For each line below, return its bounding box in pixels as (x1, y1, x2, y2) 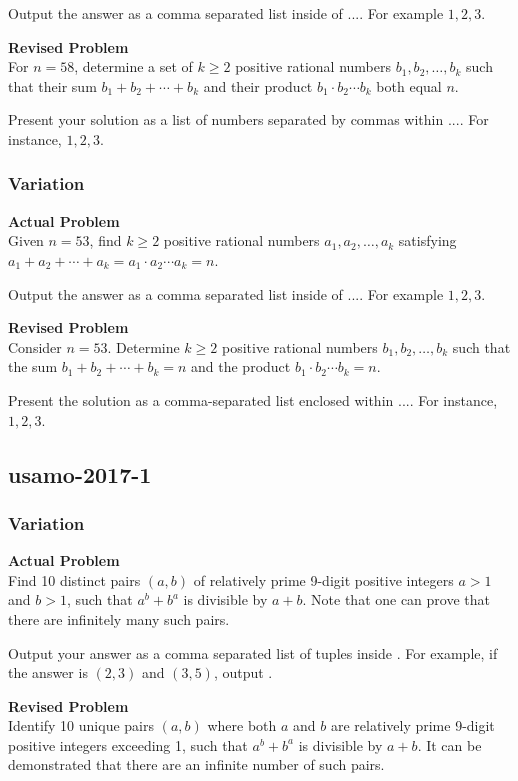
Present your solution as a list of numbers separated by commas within (8, 109, 444, 130)
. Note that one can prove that (302, 589, 491, 610)
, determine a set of (74, 56, 193, 77)
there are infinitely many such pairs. (8, 608, 230, 629)
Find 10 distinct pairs (8, 569, 141, 590)
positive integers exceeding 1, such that (8, 734, 248, 755)
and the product (191, 356, 291, 377)
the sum (8, 356, 58, 377)
